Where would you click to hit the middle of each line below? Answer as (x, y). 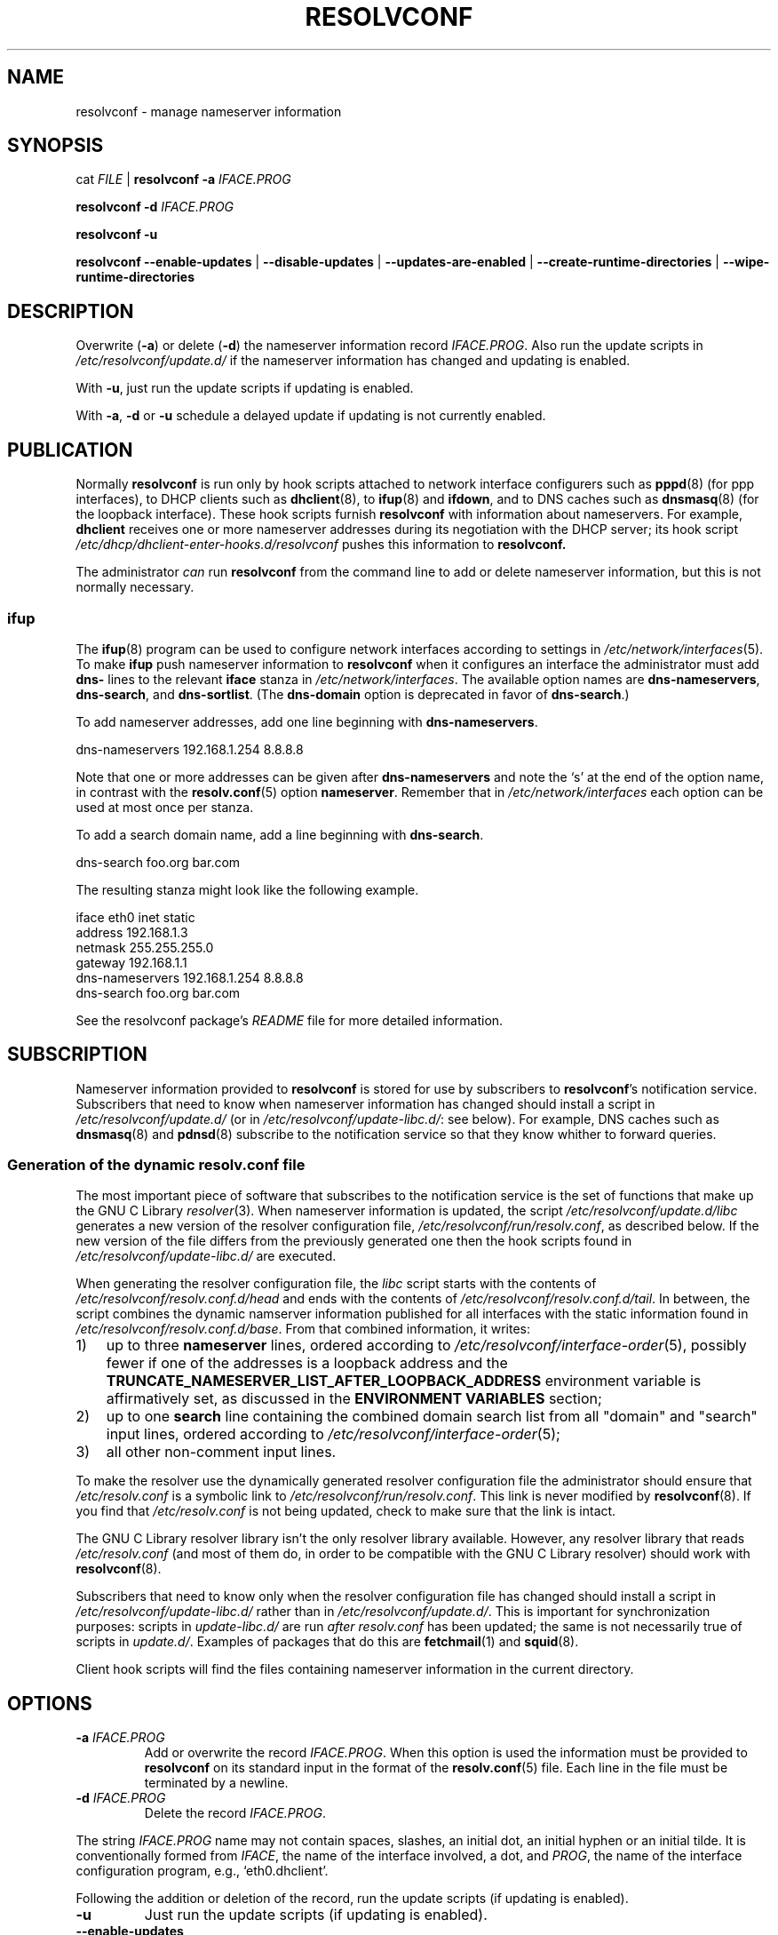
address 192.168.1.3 (132, 932)
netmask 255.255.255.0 (145, 947)
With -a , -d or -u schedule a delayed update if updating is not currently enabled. (311, 416)
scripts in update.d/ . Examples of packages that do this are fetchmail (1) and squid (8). (327, 1642)
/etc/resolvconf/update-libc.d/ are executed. (206, 1256)
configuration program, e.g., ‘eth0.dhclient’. (202, 1871)
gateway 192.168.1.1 (131, 962)
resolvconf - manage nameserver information (209, 111)
